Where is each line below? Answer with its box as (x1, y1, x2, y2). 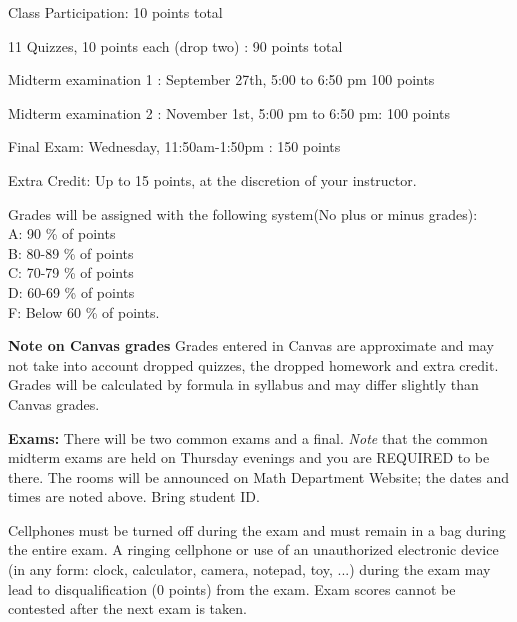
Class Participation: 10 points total (8, 2, 223, 22)
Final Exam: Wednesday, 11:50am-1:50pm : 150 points (8, 136, 341, 157)
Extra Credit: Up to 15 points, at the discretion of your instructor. (8, 169, 417, 190)
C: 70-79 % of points (8, 262, 134, 283)
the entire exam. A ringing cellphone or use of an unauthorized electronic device (8, 539, 499, 560)
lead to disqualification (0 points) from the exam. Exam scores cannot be (8, 578, 456, 599)
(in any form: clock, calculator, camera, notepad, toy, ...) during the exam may (8, 559, 491, 580)
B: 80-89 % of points (8, 242, 134, 263)
